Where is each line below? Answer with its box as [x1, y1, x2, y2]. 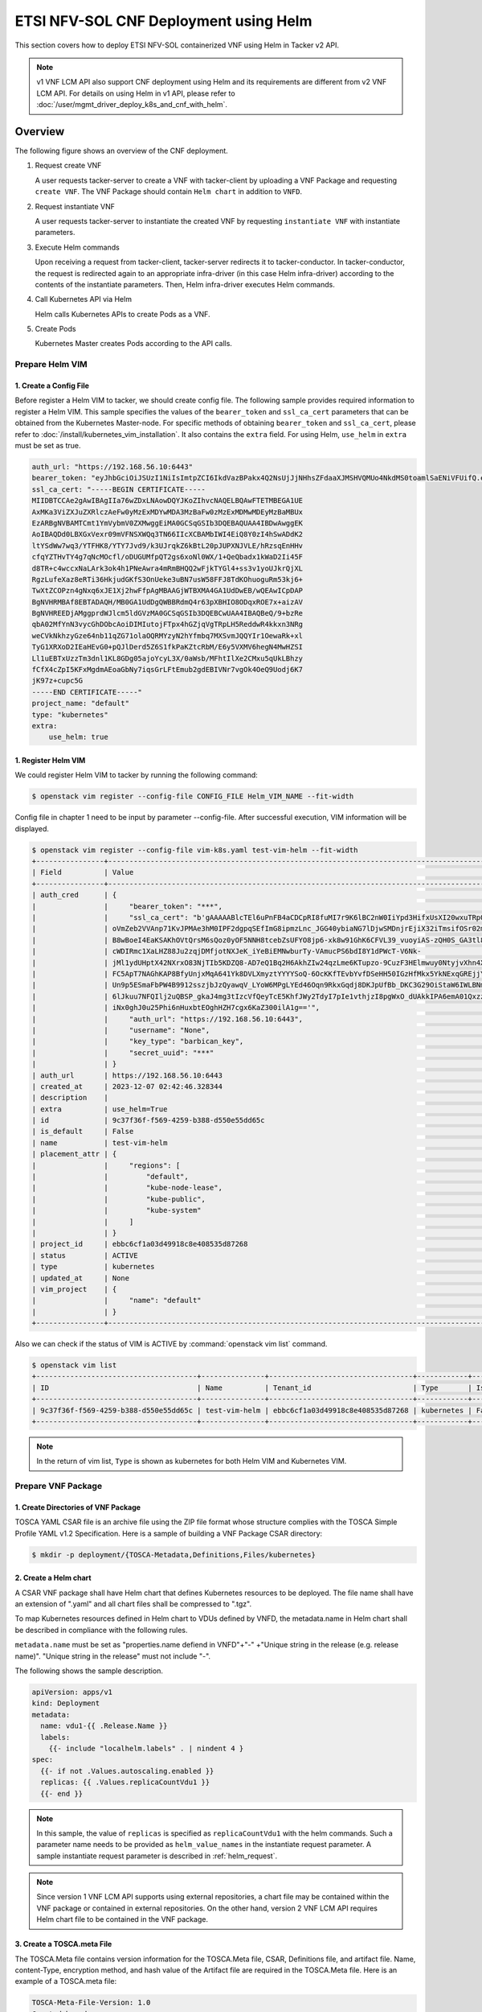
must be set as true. [14, 441, 81, 450]
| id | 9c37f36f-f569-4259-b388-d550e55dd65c [31, 1115, 265, 1125]
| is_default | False [31, 1127, 134, 1136]
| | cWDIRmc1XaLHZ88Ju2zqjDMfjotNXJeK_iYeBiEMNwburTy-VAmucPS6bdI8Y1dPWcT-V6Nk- [31, 946, 422, 956]
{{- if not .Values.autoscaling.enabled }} [40, 1767, 214, 1775]
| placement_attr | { [31, 1149, 117, 1159]
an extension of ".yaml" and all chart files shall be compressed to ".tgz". [14, 1599, 252, 1609]
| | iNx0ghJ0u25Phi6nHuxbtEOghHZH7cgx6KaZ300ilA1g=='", [31, 1003, 321, 1012]
